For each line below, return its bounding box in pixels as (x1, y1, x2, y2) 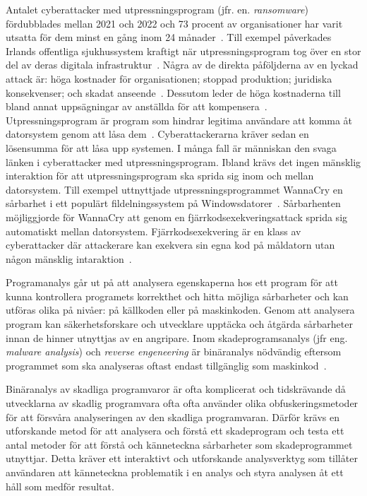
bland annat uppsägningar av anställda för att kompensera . (6, 99, 267, 114)
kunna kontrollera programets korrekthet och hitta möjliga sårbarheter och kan (6, 288, 349, 303)
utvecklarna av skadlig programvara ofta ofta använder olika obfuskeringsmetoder (6, 396, 359, 411)
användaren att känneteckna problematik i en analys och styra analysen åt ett (6, 465, 344, 479)
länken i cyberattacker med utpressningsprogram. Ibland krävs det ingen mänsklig (6, 154, 361, 169)
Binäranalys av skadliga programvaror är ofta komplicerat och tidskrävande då (6, 382, 346, 396)
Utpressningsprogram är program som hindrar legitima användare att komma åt (6, 112, 353, 127)
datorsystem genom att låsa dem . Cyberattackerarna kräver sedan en (6, 126, 309, 141)
